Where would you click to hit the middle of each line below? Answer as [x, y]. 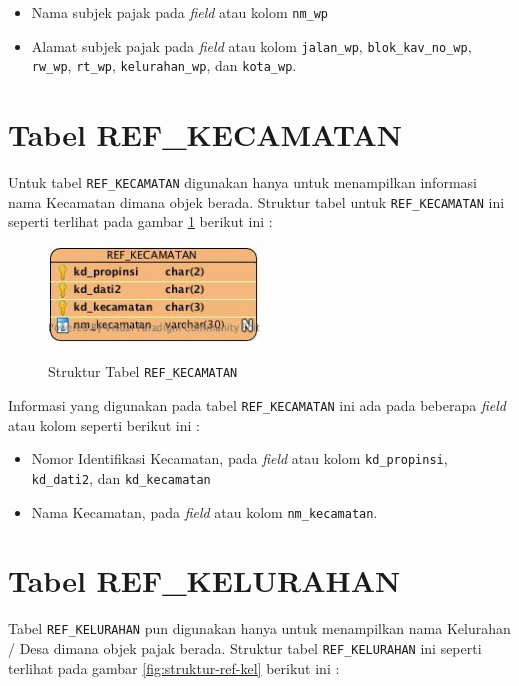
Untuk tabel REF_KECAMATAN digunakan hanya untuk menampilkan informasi [242, 182]
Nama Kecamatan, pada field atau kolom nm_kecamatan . [204, 511]
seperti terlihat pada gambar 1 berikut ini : [140, 221]
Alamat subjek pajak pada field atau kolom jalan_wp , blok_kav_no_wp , [251, 45]
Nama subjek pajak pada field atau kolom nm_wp [180, 12]
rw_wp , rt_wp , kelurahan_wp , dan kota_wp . [164, 65]
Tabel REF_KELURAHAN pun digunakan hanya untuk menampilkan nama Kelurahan [259, 628]
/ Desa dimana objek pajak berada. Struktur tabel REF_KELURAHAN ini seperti [245, 647]
